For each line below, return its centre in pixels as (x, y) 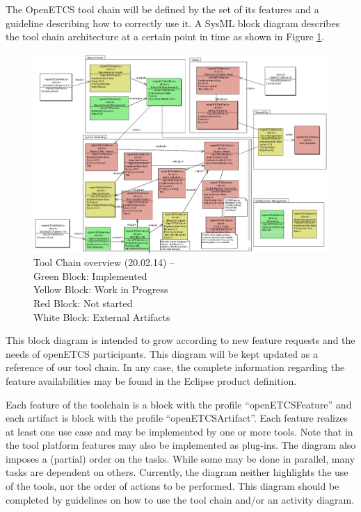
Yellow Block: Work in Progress (101, 289)
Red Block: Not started (83, 303)
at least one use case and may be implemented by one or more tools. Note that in (179, 431)
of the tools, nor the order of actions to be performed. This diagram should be (173, 486)
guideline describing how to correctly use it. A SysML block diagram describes (173, 23)
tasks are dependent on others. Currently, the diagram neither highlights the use (177, 472)
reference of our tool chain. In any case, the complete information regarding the (175, 367)
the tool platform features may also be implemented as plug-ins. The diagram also (181, 445)
